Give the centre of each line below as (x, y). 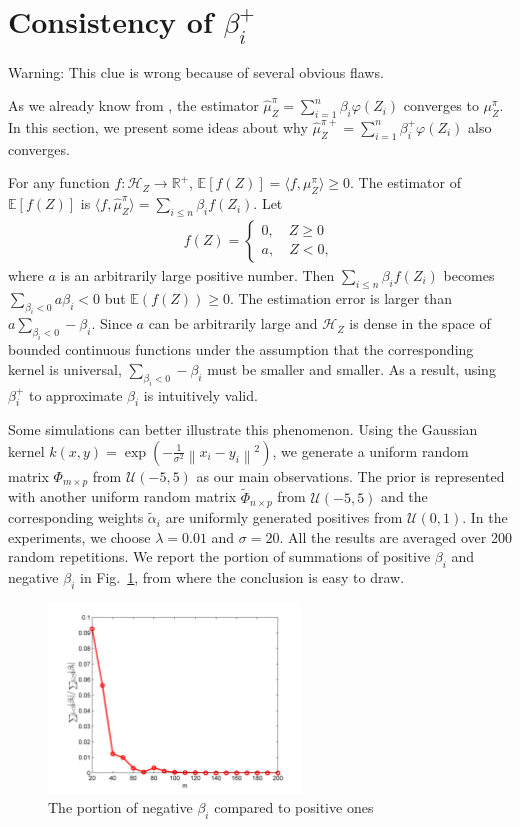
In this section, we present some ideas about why (158, 126)
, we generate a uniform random (370, 450)
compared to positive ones (294, 807)
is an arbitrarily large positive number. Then (197, 274)
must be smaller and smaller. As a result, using (351, 368)
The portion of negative (120, 807)
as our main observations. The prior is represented (350, 475)
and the (404, 496)
